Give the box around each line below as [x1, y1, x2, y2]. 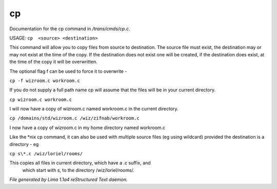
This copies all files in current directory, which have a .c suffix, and [9, 160, 151, 166]
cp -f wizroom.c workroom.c [9, 77, 81, 83]
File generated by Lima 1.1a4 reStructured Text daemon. [9, 177, 128, 183]
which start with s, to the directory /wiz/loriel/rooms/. [22, 167, 135, 173]
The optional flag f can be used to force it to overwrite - [9, 68, 127, 74]
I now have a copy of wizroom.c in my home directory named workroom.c [9, 124, 166, 131]
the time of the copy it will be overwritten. [9, 59, 97, 65]
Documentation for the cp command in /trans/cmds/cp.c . [9, 26, 130, 32]
